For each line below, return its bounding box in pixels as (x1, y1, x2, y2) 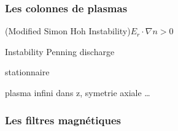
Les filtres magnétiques (5, 112, 121, 127)
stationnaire (5, 65, 50, 78)
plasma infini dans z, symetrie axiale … (5, 86, 150, 99)
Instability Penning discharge (5, 45, 115, 58)
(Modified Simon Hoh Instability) (5, 24, 131, 37)
